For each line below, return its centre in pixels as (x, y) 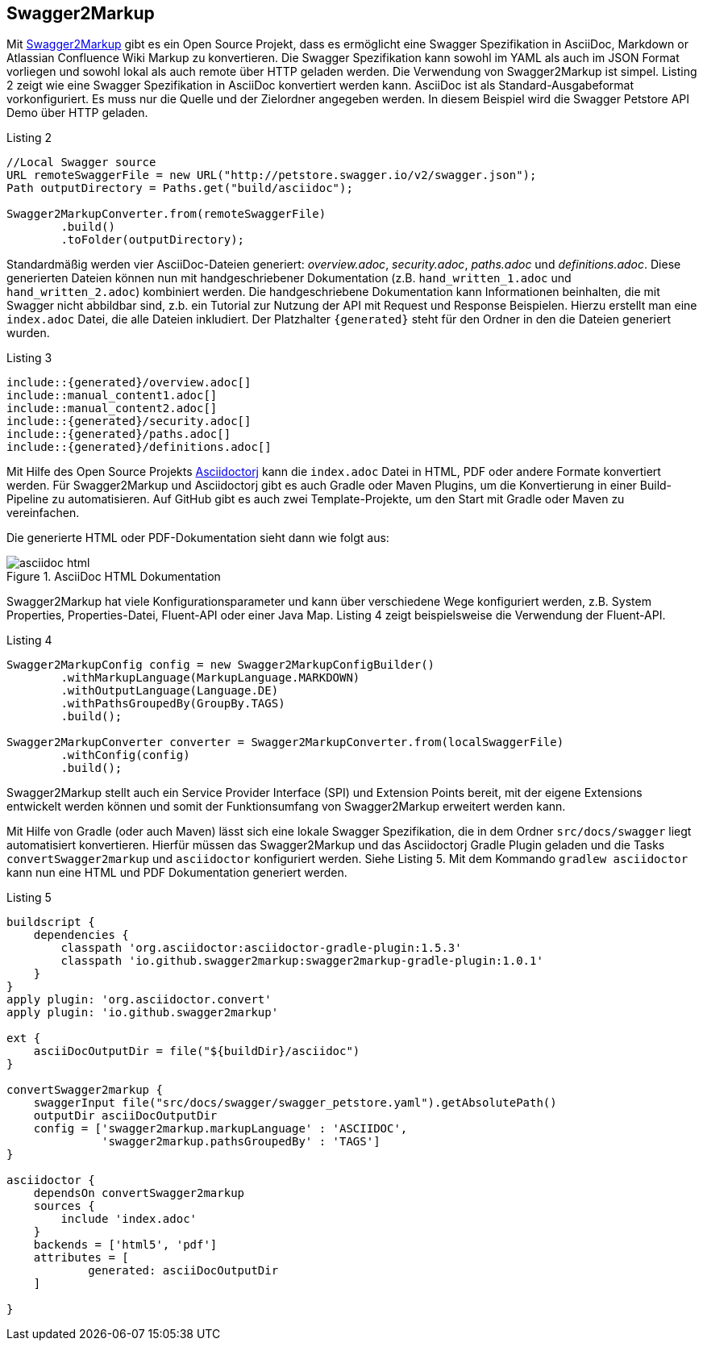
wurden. (28, 333)
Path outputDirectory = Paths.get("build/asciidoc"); (180, 188)
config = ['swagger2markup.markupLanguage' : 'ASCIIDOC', (220, 1129)
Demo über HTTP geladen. (77, 113)
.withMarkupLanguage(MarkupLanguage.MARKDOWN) (210, 678)
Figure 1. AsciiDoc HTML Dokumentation (114, 577)
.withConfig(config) (125, 755)
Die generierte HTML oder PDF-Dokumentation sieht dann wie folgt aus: (198, 538)
